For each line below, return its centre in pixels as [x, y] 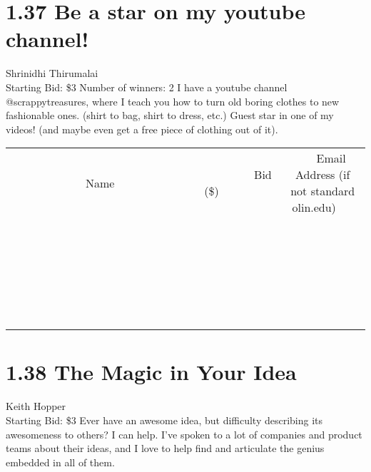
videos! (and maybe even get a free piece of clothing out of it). [142, 129]
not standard [323, 191]
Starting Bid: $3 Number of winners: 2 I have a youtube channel [147, 87]
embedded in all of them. [60, 462]
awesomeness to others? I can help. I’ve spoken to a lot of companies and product [184, 434]
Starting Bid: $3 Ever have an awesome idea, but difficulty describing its [164, 420]
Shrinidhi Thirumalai [52, 73]
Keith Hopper [36, 406]
